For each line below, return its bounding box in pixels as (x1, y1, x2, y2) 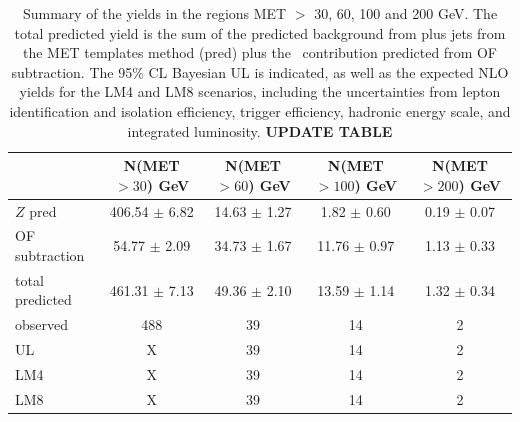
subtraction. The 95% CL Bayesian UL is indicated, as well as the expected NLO (11, 61, 509, 82)
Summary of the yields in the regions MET (22, 3, 287, 23)
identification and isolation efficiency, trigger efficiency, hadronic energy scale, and (9, 100, 511, 121)
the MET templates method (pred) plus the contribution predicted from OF (22, 42, 497, 63)
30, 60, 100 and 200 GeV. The (314, 3, 498, 23)
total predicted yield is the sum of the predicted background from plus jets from (14, 22, 506, 43)
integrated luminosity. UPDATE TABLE (127, 120, 393, 141)
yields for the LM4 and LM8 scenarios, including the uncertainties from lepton (19, 81, 501, 102)
